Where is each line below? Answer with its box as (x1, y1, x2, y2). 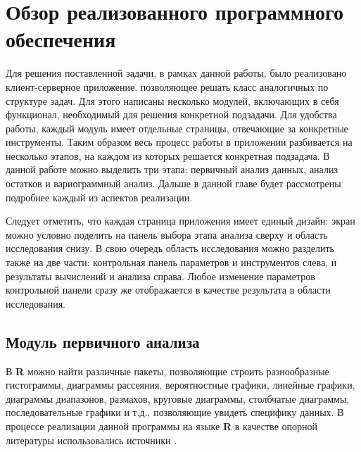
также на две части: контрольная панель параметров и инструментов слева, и (6, 255, 337, 270)
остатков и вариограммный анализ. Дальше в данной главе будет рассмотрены (6, 176, 341, 191)
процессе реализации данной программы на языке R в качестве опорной (6, 418, 317, 433)
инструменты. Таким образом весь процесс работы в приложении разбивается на (6, 134, 353, 149)
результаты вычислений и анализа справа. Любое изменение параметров (6, 268, 315, 283)
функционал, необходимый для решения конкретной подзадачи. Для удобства (6, 107, 337, 122)
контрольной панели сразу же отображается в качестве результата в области (6, 282, 331, 297)
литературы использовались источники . (6, 432, 177, 447)
